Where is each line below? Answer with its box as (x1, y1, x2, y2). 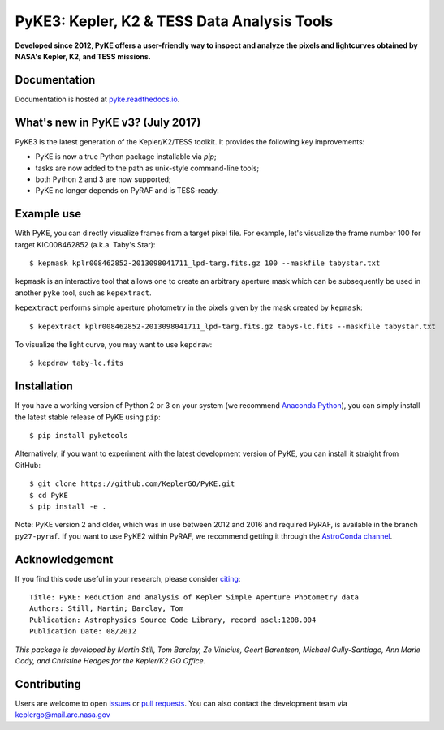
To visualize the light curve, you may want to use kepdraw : (15, 339, 213, 349)
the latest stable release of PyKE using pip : (15, 412, 162, 422)
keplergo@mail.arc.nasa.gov (15, 710, 111, 719)
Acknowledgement (15, 552, 114, 566)
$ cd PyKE (29, 491, 68, 500)
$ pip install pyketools (29, 431, 128, 440)
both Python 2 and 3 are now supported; (35, 174, 171, 184)
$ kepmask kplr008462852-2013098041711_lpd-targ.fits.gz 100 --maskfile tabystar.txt (29, 259, 381, 268)
